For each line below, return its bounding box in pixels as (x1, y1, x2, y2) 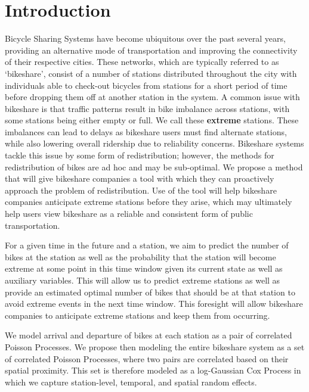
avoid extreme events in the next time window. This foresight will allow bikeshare (5, 297, 303, 310)
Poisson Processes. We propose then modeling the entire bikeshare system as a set (5, 340, 305, 353)
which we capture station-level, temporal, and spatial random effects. (5, 375, 257, 388)
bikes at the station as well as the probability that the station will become (5, 250, 276, 263)
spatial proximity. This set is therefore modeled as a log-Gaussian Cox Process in (5, 364, 301, 377)
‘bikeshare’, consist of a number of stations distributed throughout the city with (5, 67, 297, 79)
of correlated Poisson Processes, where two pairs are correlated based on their (5, 352, 289, 365)
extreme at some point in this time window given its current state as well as (5, 262, 283, 275)
